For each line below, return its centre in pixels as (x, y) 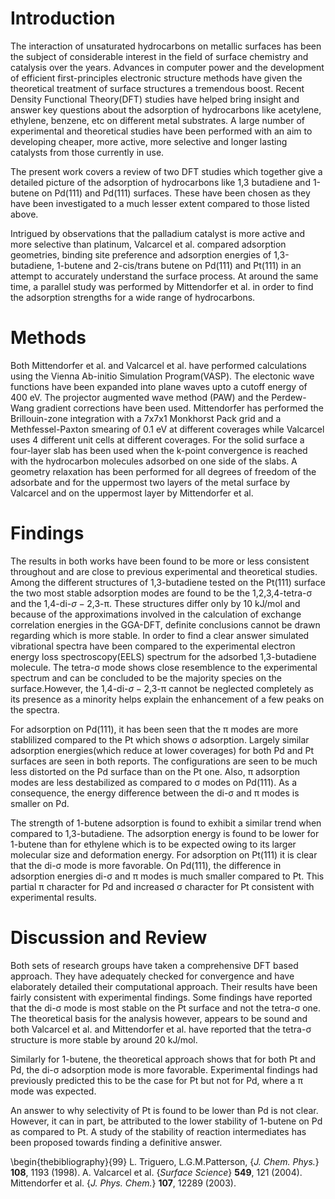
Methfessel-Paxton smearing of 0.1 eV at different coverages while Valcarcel (167, 429)
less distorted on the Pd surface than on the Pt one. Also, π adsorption (155, 771)
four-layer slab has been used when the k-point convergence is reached (159, 450)
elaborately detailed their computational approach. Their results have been (164, 986)
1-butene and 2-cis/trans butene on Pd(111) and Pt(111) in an (179, 265)
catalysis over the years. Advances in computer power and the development (167, 67)
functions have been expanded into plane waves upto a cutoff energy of (159, 386)
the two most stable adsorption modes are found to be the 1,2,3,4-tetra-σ (161, 593)
